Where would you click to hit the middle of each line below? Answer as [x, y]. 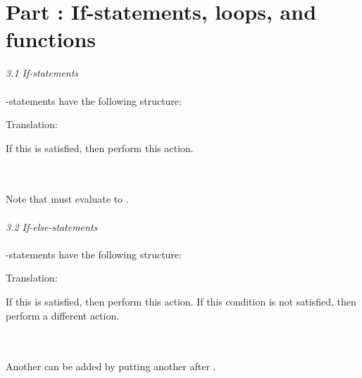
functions [51, 39]
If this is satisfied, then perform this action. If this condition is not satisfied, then [181, 302]
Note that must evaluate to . [67, 199]
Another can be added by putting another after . [111, 366]
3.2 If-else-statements [52, 226]
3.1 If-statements [42, 73]
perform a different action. [63, 315]
